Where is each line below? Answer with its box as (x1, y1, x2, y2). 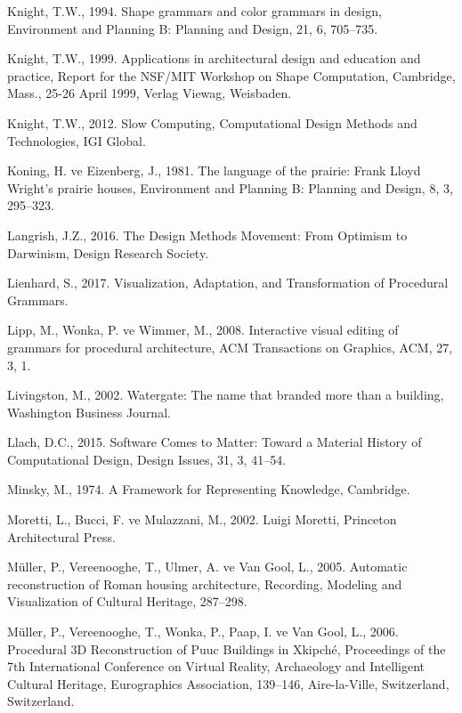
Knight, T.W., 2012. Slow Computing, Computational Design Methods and (7, 113, 417, 132)
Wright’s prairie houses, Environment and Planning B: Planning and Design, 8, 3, (7, 178, 453, 197)
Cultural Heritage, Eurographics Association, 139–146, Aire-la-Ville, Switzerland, (7, 674, 450, 693)
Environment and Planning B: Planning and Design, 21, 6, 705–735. (7, 19, 378, 37)
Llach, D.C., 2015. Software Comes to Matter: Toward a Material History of (7, 433, 422, 451)
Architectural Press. (7, 527, 116, 546)
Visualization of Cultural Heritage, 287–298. (7, 592, 247, 611)
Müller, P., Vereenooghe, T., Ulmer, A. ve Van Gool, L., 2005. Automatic (7, 557, 408, 576)
